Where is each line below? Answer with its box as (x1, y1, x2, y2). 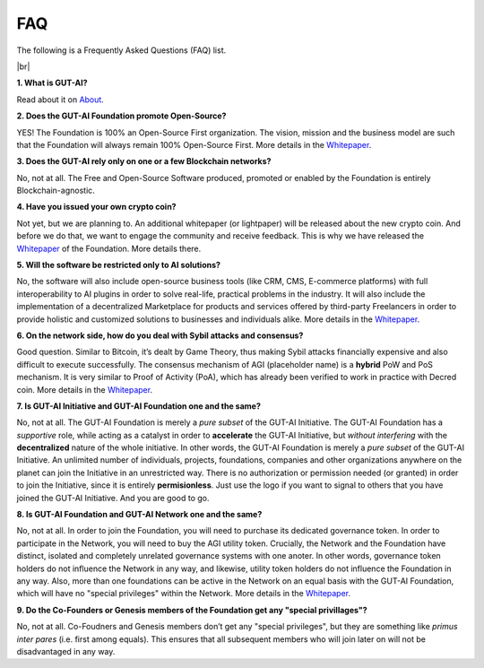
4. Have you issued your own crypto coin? (16, 202, 177, 213)
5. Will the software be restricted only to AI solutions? (16, 260, 221, 271)
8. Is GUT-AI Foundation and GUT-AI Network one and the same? (16, 509, 263, 520)
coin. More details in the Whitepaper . (16, 384, 152, 395)
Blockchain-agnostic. (16, 185, 96, 196)
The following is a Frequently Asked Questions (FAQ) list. (16, 45, 227, 56)
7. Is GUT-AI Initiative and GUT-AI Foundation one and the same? (16, 400, 262, 412)
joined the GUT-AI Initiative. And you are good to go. (16, 492, 210, 503)
